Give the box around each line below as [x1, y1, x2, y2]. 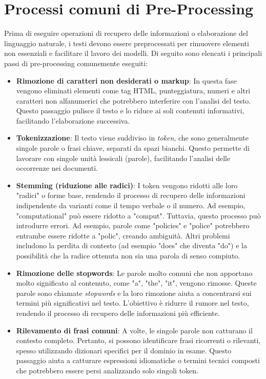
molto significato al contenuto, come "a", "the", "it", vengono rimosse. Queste [16, 277, 257, 288]
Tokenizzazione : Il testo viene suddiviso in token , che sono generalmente [16, 132, 249, 143]
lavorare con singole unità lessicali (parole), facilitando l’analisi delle [16, 152, 231, 163]
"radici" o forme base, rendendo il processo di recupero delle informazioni [16, 190, 245, 201]
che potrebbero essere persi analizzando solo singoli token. [16, 365, 198, 375]
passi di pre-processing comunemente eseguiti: [4, 57, 148, 68]
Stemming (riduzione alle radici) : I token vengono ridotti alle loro [16, 179, 238, 190]
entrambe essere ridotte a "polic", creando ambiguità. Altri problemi [16, 230, 230, 241]
